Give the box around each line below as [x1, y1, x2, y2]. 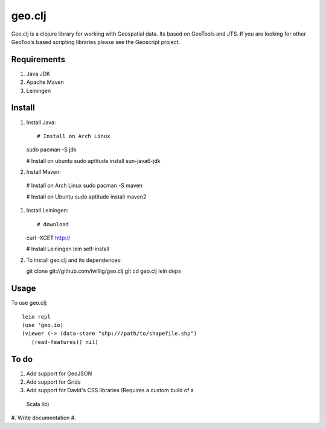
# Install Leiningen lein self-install [26, 245, 110, 253]
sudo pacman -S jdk [26, 146, 77, 153]
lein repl [22, 313, 51, 320]
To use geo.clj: [11, 299, 48, 307]
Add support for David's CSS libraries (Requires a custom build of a [26, 387, 194, 394]
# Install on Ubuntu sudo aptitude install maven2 [26, 193, 147, 200]
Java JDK [26, 70, 51, 77]
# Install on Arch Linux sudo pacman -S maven [26, 182, 143, 189]
